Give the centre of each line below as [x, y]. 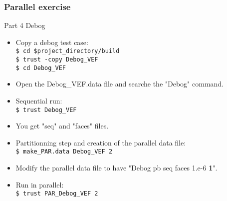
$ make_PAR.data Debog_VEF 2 [64, 152]
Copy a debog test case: [52, 42]
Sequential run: [39, 100]
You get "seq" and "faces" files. [62, 126]
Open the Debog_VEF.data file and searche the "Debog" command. [120, 84]
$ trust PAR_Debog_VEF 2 [57, 194]
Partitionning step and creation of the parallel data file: [101, 142]
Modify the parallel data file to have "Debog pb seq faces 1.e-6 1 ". [116, 168]
